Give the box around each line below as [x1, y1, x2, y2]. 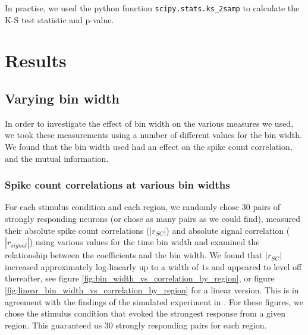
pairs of [253, 201, 281, 213]
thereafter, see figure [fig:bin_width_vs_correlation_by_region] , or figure [5, 272, 275, 284]
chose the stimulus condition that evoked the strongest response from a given [5, 307, 285, 320]
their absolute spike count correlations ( [5, 224, 150, 236]
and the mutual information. [5, 152, 109, 164]
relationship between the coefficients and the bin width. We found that [5, 249, 263, 261]
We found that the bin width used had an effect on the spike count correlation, [5, 140, 293, 153]
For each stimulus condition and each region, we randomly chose [5, 201, 240, 213]
